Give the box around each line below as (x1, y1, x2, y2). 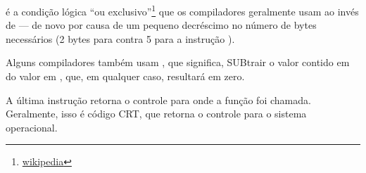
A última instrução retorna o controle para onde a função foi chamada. (6, 92, 311, 107)
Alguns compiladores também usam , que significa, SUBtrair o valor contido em (6, 55, 350, 70)
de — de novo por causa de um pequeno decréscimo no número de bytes (6, 18, 317, 32)
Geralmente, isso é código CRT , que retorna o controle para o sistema (6, 106, 307, 121)
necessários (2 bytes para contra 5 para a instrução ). (6, 31, 235, 46)
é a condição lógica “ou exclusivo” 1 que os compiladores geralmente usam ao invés (6, 2, 359, 18)
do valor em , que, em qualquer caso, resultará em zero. (6, 69, 245, 84)
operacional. (6, 120, 58, 134)
